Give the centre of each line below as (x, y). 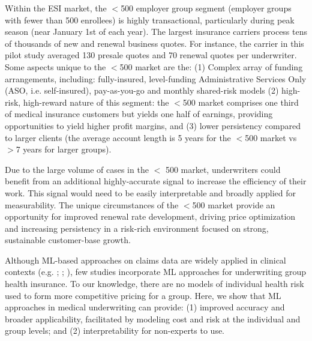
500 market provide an (234, 204)
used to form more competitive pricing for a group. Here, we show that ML (143, 295)
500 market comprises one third (241, 102)
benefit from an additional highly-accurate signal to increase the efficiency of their (156, 181)
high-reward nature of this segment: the (96, 102)
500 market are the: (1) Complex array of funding (211, 66)
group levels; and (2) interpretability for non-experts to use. (115, 330)
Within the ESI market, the (56, 8)
